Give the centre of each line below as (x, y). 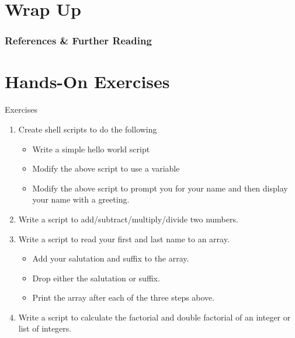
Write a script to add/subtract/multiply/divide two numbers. (128, 219)
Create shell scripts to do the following (88, 129)
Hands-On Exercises (87, 81)
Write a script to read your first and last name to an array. (124, 238)
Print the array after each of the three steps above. (124, 297)
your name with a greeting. (81, 199)
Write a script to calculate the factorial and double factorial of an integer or (155, 317)
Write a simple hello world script (91, 149)
